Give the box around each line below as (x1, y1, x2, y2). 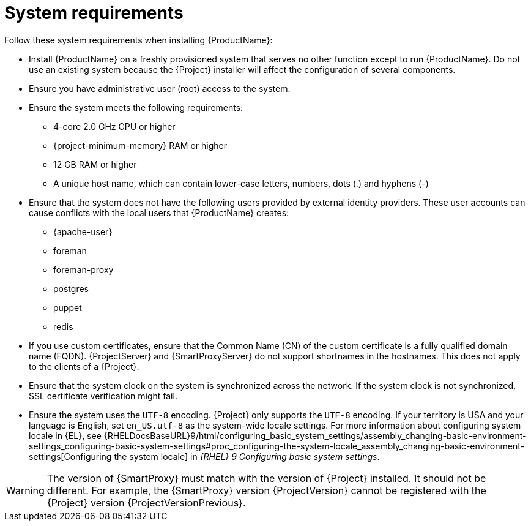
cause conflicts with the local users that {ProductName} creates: (29, 207, 289, 218)
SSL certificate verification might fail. (29, 390, 177, 401)
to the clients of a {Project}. (29, 361, 139, 372)
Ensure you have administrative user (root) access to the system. (29, 83, 291, 94)
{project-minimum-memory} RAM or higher (53, 140, 227, 151)
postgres (53, 283, 89, 294)
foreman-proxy (53, 264, 114, 275)
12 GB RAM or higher (53, 159, 137, 170)
